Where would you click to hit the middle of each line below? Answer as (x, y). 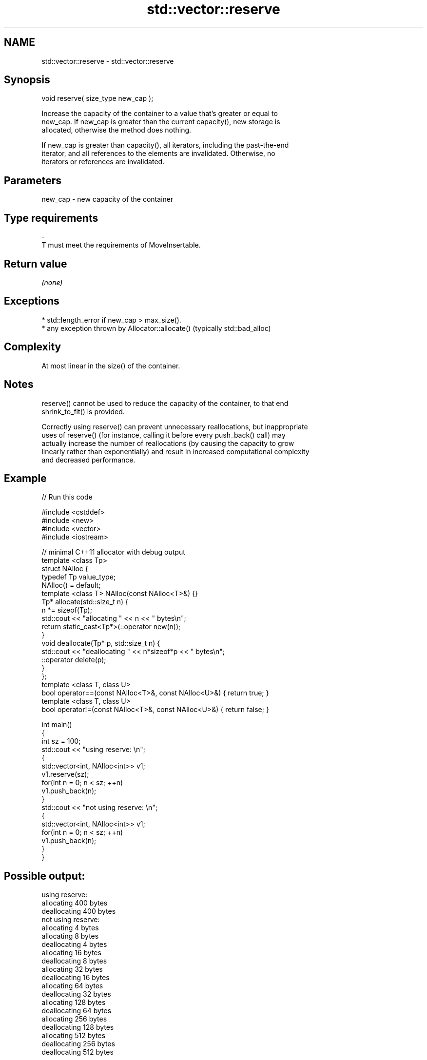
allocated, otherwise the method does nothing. (116, 130)
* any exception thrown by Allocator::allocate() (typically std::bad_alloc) (156, 328)
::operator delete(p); (74, 660)
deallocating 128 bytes (78, 1027)
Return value (36, 264)
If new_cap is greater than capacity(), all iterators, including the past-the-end (165, 145)
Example (25, 478)
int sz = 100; (61, 741)
